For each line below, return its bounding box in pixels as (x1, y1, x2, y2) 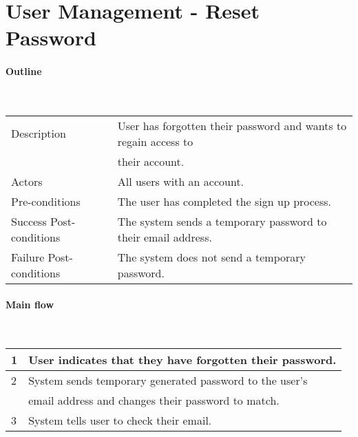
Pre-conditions (11, 193, 81, 209)
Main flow (6, 297, 54, 311)
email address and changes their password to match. (28, 392, 280, 409)
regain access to (117, 133, 193, 149)
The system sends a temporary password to (117, 213, 327, 229)
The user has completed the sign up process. (117, 193, 332, 209)
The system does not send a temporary (117, 248, 306, 265)
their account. (117, 153, 185, 169)
